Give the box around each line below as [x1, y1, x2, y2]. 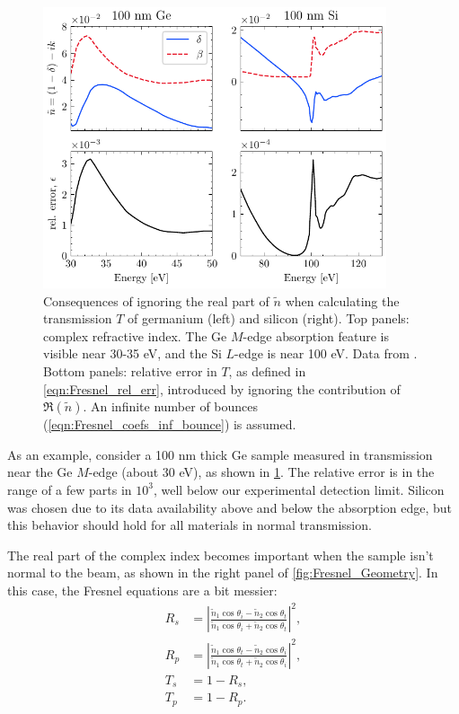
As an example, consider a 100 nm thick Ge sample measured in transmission [7, 445, 433, 463]
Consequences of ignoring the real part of [43, 291, 269, 310]
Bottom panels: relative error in [43, 361, 217, 380]
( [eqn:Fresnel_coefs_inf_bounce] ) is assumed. [43, 415, 296, 434]
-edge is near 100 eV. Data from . [234, 344, 418, 363]
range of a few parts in [7, 480, 132, 498]
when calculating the [285, 291, 400, 310]
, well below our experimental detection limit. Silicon [153, 480, 445, 498]
